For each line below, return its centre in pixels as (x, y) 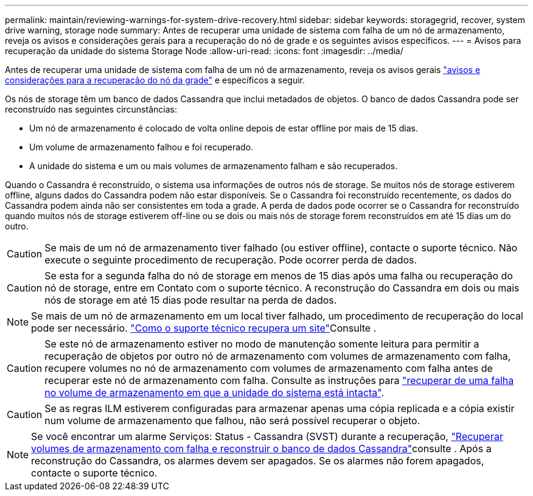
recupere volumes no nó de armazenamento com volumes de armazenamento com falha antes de (269, 368)
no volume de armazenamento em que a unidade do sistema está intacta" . (214, 393)
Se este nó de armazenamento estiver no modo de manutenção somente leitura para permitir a (262, 344)
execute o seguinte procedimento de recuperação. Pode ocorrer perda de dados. (231, 260)
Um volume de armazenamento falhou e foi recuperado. (141, 147)
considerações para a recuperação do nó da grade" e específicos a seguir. (155, 80)
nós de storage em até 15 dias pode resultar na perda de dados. (191, 300)
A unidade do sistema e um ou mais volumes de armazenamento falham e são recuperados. (214, 166)
